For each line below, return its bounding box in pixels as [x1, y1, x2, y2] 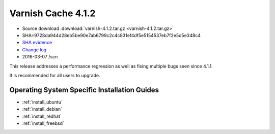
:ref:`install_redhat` [22, 113, 62, 119]
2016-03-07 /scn [22, 54, 58, 60]
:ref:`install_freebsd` [22, 120, 65, 126]
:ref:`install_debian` [22, 106, 63, 112]
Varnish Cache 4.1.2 [9, 8, 96, 19]
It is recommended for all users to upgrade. [9, 72, 100, 78]
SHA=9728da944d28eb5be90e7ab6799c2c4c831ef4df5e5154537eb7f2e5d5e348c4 [22, 32, 201, 38]
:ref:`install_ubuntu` [22, 99, 63, 105]
